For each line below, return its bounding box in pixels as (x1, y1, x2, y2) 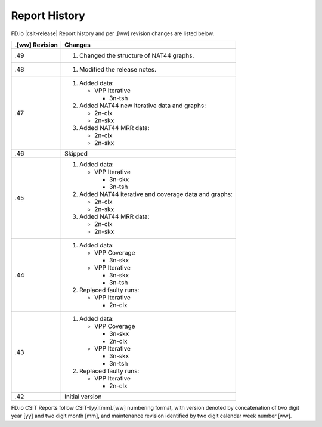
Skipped (64, 149, 88, 157)
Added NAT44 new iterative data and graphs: (79, 101, 206, 110)
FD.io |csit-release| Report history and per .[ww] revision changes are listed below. (11, 30, 215, 37)
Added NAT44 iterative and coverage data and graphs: (79, 190, 233, 198)
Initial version (64, 392, 102, 401)
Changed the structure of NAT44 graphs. (79, 51, 194, 60)
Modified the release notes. (79, 65, 157, 73)
